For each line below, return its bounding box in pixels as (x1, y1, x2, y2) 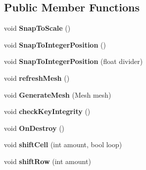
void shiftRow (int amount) (4, 156, 91, 166)
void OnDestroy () (4, 122, 65, 133)
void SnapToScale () (4, 23, 71, 33)
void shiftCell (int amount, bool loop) (4, 139, 122, 150)
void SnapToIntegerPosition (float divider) (4, 56, 143, 66)
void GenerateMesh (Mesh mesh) (4, 89, 111, 100)
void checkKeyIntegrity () (4, 106, 91, 116)
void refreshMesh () (4, 72, 70, 83)
